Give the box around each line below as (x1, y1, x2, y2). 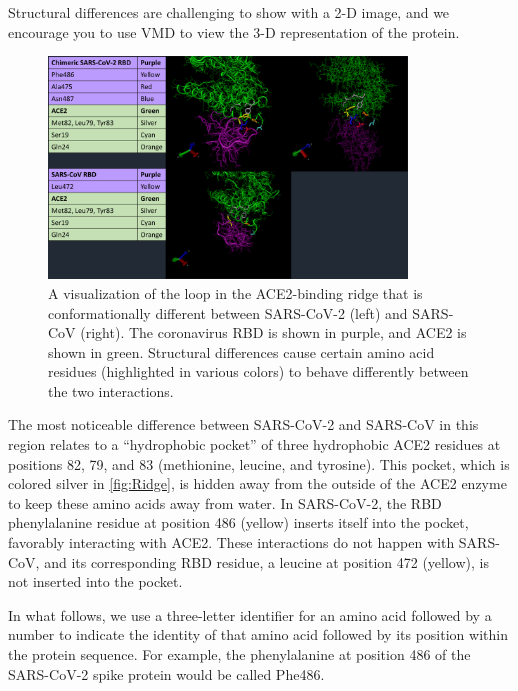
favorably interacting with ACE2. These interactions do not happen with (8, 532, 455, 553)
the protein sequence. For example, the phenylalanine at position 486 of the (8, 644, 471, 664)
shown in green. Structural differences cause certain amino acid (48, 341, 435, 362)
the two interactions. (48, 380, 174, 401)
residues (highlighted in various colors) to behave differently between (48, 361, 469, 382)
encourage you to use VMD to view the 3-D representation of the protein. (8, 21, 460, 42)
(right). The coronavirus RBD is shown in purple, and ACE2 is (80, 322, 467, 343)
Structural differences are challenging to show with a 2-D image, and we (8, 2, 450, 22)
